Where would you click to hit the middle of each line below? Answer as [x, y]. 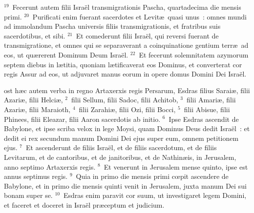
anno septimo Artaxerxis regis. [50, 166]
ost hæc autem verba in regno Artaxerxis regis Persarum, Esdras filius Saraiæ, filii [127, 90]
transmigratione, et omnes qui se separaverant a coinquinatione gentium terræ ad [126, 45]
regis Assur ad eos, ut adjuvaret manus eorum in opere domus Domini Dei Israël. [125, 74]
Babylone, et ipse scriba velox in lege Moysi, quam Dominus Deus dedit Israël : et [127, 128]
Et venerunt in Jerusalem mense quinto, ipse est [176, 166]
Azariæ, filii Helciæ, [33, 100]
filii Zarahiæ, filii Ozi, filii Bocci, [127, 109]
